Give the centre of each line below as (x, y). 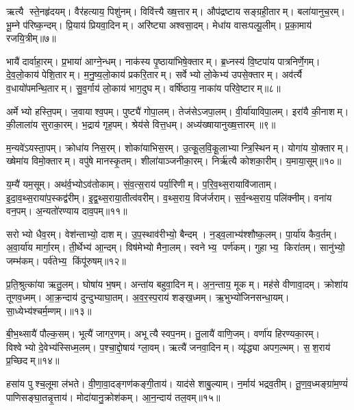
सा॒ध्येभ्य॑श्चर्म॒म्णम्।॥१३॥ (49, 310)
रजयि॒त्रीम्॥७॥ (31, 38)
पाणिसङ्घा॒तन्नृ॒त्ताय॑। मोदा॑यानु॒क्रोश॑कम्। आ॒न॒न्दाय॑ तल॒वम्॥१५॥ (113, 397)
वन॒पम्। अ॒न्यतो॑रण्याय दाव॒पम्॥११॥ (67, 211)
